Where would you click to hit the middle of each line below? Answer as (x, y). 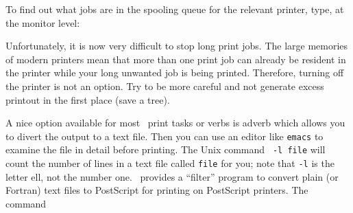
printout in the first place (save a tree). (88, 99)
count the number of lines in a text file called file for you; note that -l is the (170, 163)
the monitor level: (43, 22)
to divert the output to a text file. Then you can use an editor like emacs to (165, 136)
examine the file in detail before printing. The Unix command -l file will (166, 149)
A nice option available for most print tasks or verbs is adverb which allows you (175, 123)
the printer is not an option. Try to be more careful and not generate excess (165, 86)
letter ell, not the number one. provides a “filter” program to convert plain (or (172, 176)
